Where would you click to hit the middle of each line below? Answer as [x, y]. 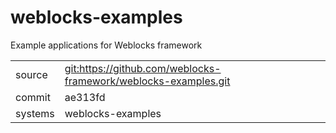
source [31, 74]
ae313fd [85, 97]
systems [35, 113]
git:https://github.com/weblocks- [143, 68]
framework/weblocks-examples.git [147, 81]
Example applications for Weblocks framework [106, 45]
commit [33, 97]
